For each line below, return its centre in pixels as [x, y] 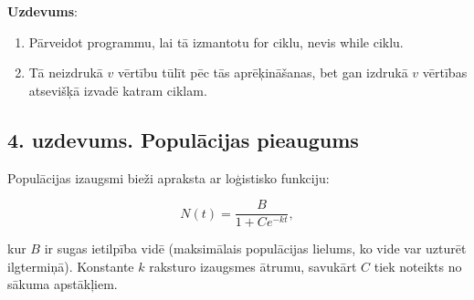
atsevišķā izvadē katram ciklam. [118, 90]
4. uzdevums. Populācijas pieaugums [183, 139]
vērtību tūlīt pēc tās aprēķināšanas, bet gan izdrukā [263, 72]
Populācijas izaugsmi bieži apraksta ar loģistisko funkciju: [169, 177]
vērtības [445, 72]
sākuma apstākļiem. [63, 284]
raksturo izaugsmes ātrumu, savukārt [253, 266]
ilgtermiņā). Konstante [71, 266]
